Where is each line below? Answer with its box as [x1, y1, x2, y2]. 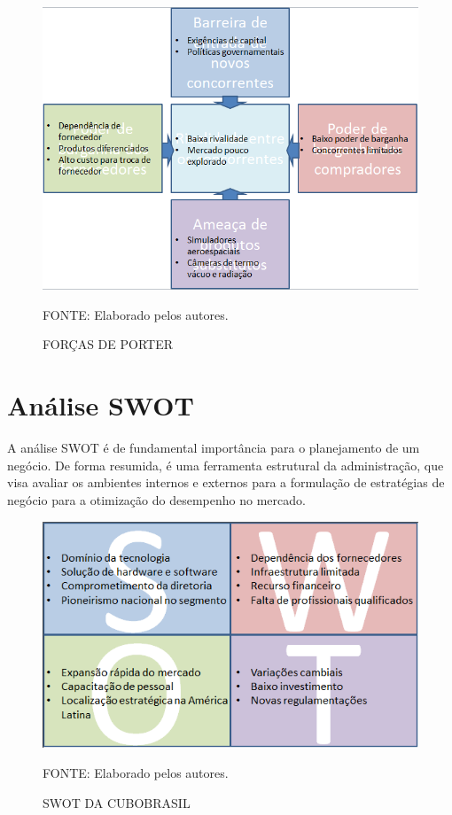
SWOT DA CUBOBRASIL [43, 793, 191, 811]
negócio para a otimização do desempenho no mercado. [7, 490, 306, 508]
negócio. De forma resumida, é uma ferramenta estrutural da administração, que [7, 455, 444, 474]
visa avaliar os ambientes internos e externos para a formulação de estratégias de [7, 473, 445, 492]
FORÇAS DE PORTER [43, 335, 174, 353]
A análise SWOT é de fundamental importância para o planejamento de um [7, 439, 420, 457]
